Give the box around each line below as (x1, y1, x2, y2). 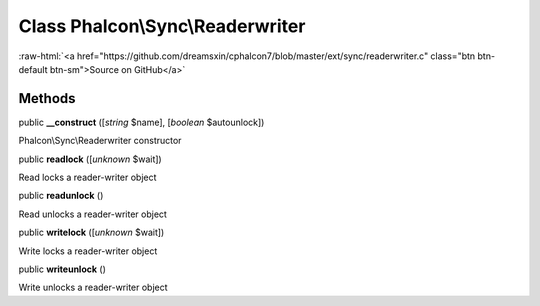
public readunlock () (18, 190, 104, 202)
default (18, 63, 49, 75)
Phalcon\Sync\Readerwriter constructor (18, 135, 182, 147)
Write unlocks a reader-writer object (18, 281, 169, 294)
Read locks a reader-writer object (18, 171, 157, 184)
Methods (18, 90, 76, 107)
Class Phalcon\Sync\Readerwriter (18, 15, 306, 37)
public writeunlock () (18, 263, 107, 275)
